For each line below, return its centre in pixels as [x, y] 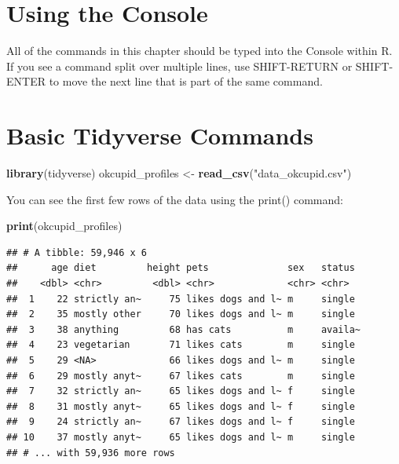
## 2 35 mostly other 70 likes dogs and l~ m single [181, 314]
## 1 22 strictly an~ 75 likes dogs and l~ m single [181, 299]
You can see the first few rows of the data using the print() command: [175, 199]
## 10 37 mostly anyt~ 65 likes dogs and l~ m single [181, 437]
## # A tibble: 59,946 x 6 [77, 252]
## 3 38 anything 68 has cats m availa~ [184, 329]
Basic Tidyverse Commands [160, 135]
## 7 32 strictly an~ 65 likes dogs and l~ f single [181, 391]
